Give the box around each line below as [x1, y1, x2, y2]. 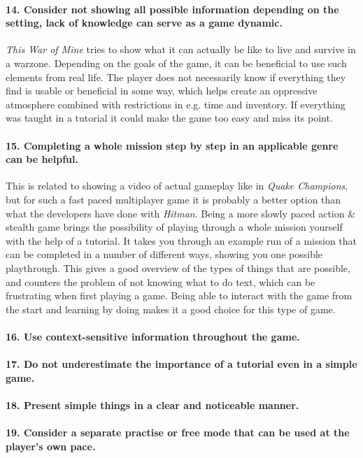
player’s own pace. [6, 438, 96, 453]
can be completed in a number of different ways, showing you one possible [6, 247, 323, 262]
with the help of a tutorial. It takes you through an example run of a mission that [6, 233, 357, 248]
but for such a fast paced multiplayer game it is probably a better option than [6, 192, 341, 206]
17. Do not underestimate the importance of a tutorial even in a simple [6, 357, 357, 371]
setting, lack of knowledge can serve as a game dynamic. [6, 15, 283, 30]
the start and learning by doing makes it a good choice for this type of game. [6, 301, 336, 316]
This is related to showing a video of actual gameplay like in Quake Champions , [6, 178, 348, 193]
